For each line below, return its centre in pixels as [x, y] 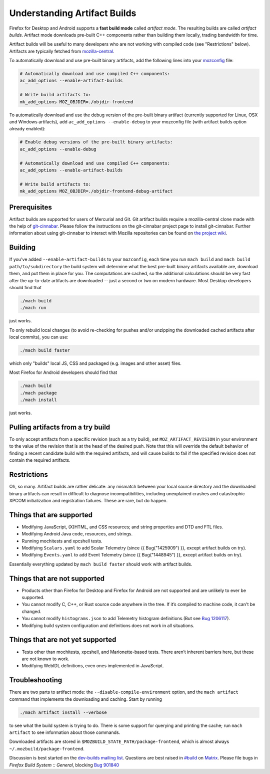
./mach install [38, 400]
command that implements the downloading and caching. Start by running [86, 699]
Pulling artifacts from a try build [60, 427]
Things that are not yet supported [63, 640]
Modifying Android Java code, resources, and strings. [77, 534]
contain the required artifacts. [40, 460]
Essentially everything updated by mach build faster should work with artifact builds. [101, 564]
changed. [31, 611]
